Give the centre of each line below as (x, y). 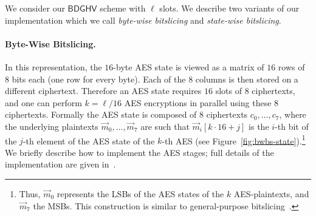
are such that (165, 126)
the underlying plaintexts (52, 126)
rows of (291, 66)
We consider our (35, 8)
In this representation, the (53, 66)
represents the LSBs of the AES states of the (140, 193)
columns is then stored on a (247, 79)
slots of (229, 91)
